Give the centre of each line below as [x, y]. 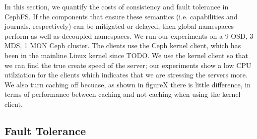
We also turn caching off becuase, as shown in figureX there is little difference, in [128, 84]
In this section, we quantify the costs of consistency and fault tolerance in [117, 6]
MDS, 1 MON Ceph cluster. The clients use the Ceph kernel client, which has [123, 45]
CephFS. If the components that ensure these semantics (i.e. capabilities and [121, 16]
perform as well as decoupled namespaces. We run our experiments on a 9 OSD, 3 [129, 35]
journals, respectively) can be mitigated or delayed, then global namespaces [119, 26]
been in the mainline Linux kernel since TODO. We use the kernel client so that [127, 55]
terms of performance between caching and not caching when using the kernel [123, 94]
